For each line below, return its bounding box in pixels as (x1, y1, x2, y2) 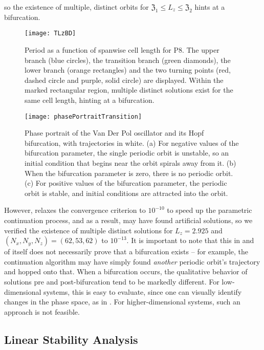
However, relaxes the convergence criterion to (4, 205, 146, 215)
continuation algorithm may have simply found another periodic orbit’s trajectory (4, 256, 260, 267)
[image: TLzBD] (25, 30, 76, 37)
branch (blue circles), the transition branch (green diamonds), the (25, 54, 231, 65)
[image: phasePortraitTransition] (25, 113, 142, 120)
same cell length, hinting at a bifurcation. (25, 95, 155, 105)
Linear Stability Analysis (4, 331, 138, 347)
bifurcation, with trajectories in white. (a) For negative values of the (25, 137, 239, 148)
